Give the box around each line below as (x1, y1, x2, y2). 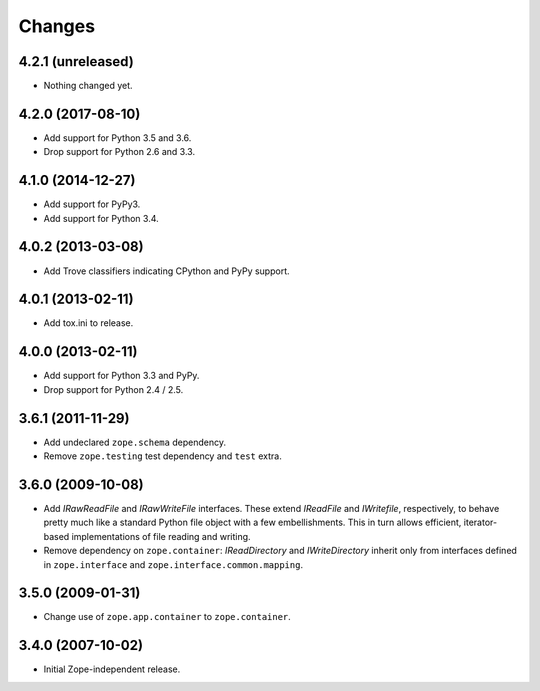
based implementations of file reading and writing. (43, 530, 251, 542)
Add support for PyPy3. (43, 198, 141, 210)
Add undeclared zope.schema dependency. (43, 436, 227, 448)
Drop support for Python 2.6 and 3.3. (43, 146, 195, 158)
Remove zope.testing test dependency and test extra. (43, 450, 282, 462)
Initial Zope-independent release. (43, 663, 181, 675)
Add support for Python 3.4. (43, 212, 159, 224)
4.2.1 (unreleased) (18, 53, 134, 70)
